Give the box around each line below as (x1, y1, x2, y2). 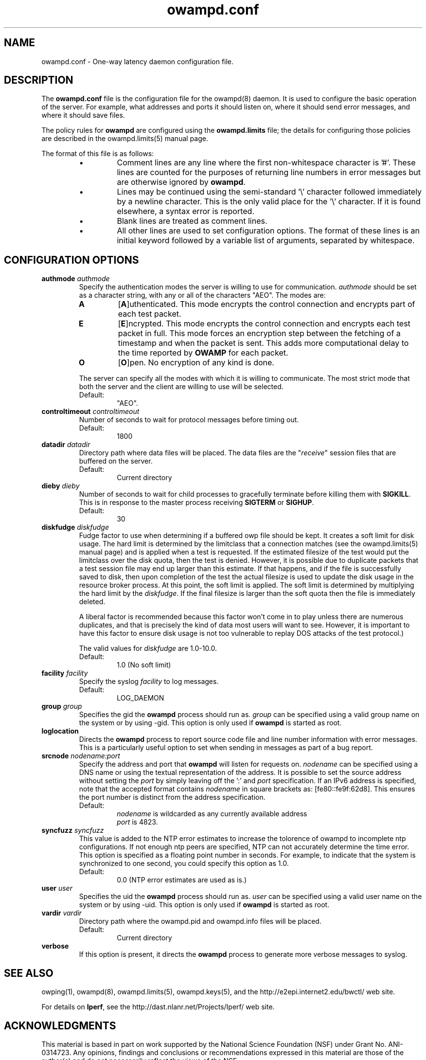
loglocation (41, 727, 79, 736)
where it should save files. (41, 111, 125, 120)
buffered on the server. (79, 457, 153, 466)
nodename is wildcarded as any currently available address (117, 809, 307, 818)
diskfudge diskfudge (41, 523, 109, 532)
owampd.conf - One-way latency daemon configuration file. (41, 57, 234, 66)
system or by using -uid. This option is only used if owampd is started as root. (79, 900, 330, 909)
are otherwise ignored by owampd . (117, 177, 246, 187)
